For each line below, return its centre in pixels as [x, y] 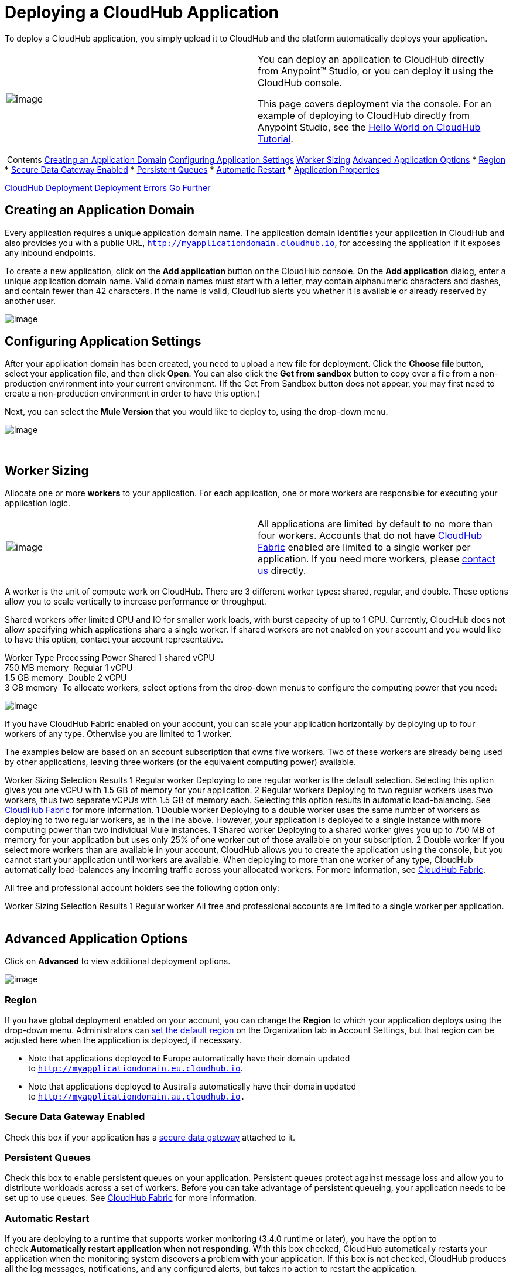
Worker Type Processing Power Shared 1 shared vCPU [110, 658]
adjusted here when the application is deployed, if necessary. [123, 1040]
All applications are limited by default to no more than [375, 524]
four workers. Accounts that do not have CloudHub [370, 536]
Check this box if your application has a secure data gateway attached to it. [150, 1137]
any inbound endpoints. [50, 252]
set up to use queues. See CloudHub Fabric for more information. [131, 1198]
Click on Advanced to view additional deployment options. [118, 961]
